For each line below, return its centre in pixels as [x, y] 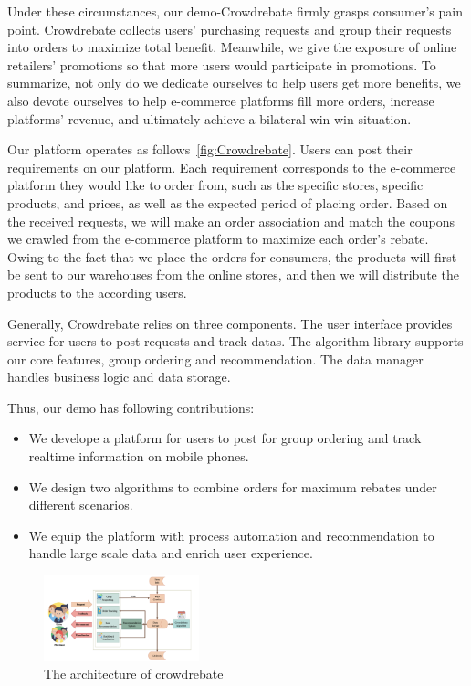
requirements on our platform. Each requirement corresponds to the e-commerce [232, 167]
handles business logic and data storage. [119, 377]
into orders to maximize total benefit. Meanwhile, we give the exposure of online [232, 47]
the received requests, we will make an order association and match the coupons [231, 221]
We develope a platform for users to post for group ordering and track [225, 438]
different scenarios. [81, 505]
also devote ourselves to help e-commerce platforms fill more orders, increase [221, 100]
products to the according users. [97, 292]
